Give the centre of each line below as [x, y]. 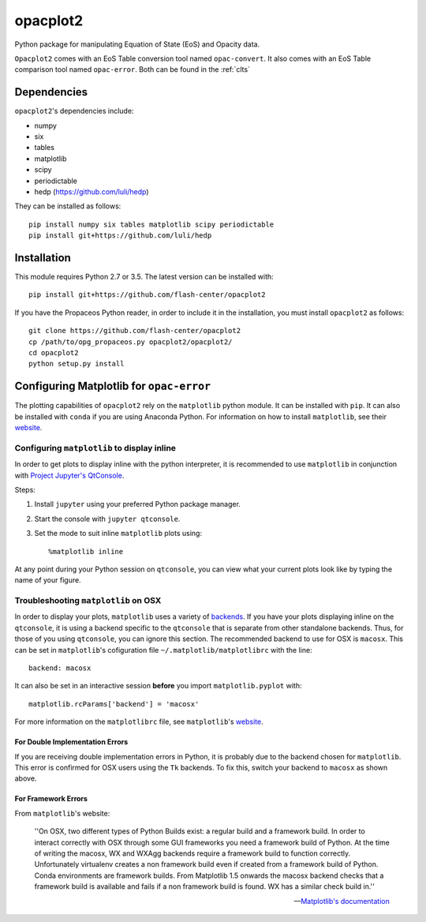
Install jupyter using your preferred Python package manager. [137, 504]
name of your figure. [48, 580]
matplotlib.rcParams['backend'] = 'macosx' [114, 704]
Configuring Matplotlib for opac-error [113, 386]
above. [26, 778]
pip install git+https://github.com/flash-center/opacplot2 [147, 295]
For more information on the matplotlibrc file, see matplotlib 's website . [139, 721]
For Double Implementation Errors [71, 742]
